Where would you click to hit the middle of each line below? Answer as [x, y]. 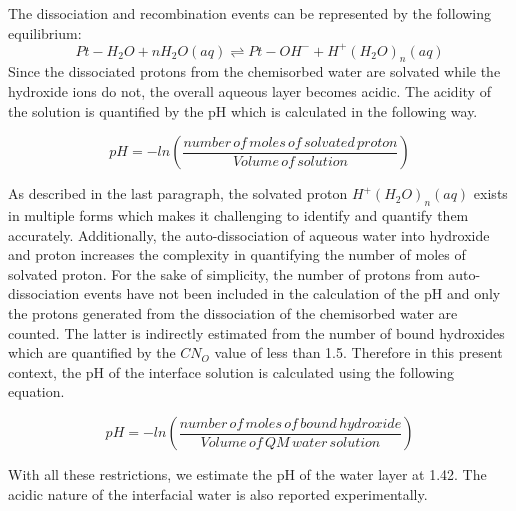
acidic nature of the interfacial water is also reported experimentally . [218, 493]
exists [490, 193]
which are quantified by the [92, 352]
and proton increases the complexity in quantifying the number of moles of [237, 254]
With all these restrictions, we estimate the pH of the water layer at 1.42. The [247, 474]
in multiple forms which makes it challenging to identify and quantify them [238, 215]
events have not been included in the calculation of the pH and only [292, 293]
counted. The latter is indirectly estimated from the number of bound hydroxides [256, 332]
